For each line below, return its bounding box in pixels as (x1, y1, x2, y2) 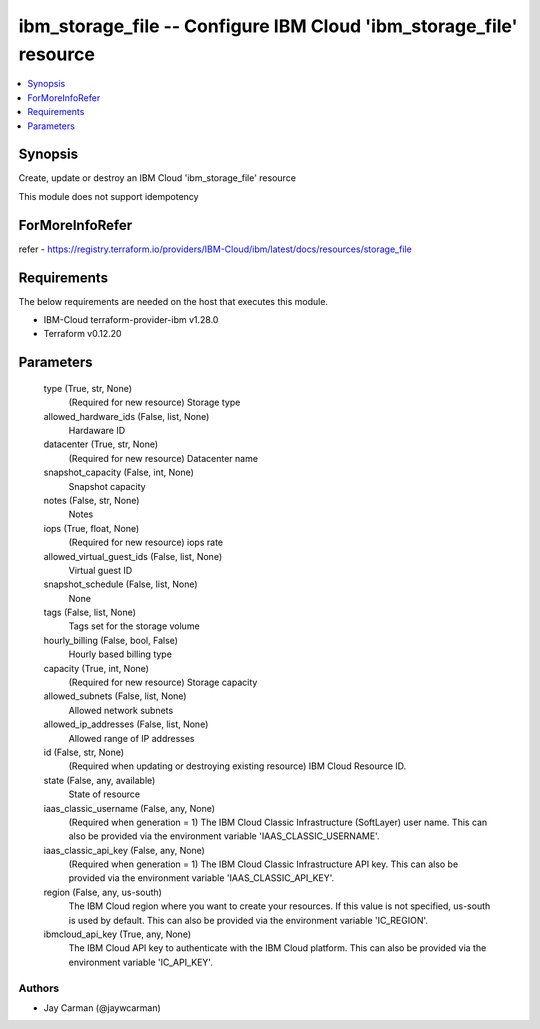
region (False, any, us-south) (43, 886, 162, 898)
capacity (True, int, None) (43, 662, 150, 674)
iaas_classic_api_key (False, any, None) (43, 844, 205, 856)
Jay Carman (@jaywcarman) (43, 1001, 162, 1014)
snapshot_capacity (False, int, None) (43, 466, 195, 479)
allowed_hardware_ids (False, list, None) (43, 410, 210, 422)
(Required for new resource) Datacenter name (68, 452, 259, 464)
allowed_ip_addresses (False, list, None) (43, 718, 209, 730)
